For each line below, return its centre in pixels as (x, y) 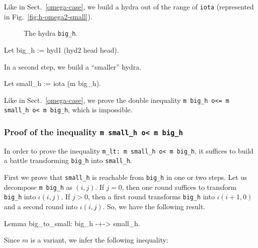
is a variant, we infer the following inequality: (99, 240)
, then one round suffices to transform (179, 187)
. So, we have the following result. (154, 207)
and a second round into (41, 207)
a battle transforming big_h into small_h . (68, 160)
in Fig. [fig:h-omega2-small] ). (48, 16)
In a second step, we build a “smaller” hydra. (73, 66)
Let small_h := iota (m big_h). (53, 83)
